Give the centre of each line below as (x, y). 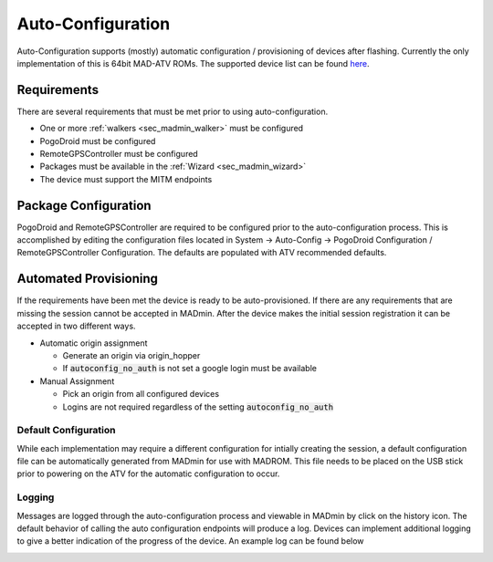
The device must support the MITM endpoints (126, 179)
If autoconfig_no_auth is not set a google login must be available (189, 369)
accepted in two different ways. (76, 326)
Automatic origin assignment (94, 343)
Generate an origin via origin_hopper (131, 355)
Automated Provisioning (88, 279)
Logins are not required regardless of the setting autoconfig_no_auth (198, 407)
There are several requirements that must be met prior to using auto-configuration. (173, 111)
